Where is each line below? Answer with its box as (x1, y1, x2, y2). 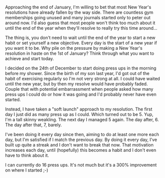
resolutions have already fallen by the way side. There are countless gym (5, 9, 154, 15)
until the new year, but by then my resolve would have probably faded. (5, 81, 148, 87)
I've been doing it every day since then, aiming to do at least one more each (5, 132, 159, 137)
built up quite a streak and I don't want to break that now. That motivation (5, 142, 154, 147)
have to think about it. (5, 152, 49, 158)
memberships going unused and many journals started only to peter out (5, 15, 151, 20)
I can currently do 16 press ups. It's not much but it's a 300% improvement (5, 162, 157, 168)
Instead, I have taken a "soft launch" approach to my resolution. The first (5, 106, 153, 112)
